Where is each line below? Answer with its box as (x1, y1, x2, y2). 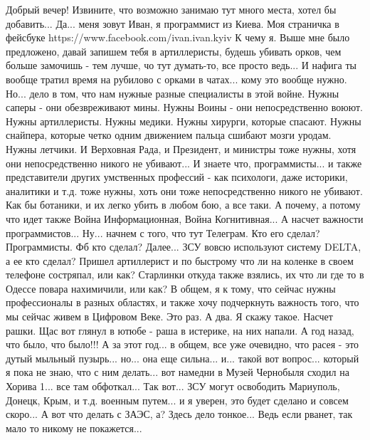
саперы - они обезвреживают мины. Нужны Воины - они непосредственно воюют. (6, 100, 363, 115)
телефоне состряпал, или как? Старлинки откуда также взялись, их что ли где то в (6, 267, 364, 282)
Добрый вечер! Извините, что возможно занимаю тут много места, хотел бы (6, 2, 337, 16)
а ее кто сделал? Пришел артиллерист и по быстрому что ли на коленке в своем (6, 253, 354, 268)
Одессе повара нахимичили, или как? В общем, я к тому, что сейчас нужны (6, 281, 336, 295)
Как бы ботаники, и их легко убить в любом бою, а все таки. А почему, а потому (6, 197, 361, 212)
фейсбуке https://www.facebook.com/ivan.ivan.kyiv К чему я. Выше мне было (6, 30, 350, 45)
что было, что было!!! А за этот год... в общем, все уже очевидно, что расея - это (6, 337, 359, 352)
